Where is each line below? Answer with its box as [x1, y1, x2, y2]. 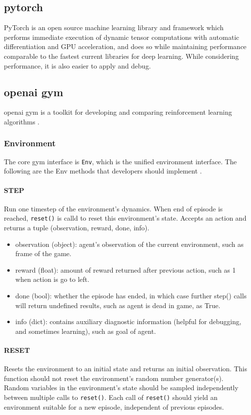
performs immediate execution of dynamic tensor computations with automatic [4, 32, 239, 42]
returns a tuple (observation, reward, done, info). [4, 223, 150, 233]
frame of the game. [15, 248, 71, 259]
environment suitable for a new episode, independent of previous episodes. [4, 401, 224, 412]
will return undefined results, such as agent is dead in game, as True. [15, 300, 220, 310]
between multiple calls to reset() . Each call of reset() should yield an [4, 392, 218, 402]
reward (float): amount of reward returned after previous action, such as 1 [15, 264, 236, 275]
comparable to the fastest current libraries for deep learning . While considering [4, 51, 239, 61]
